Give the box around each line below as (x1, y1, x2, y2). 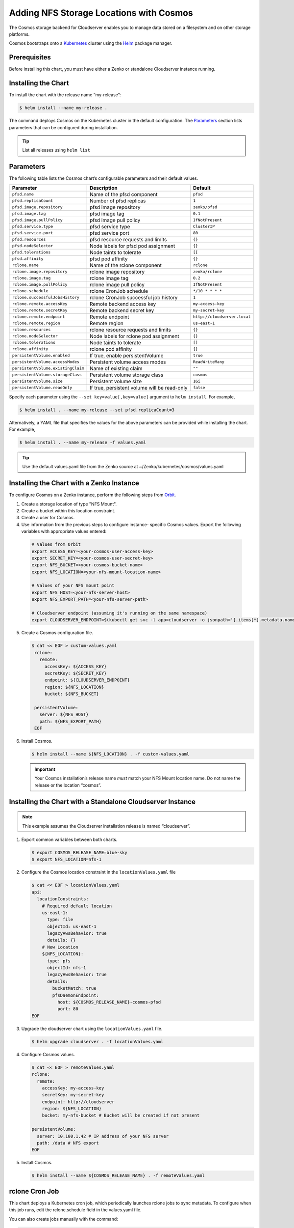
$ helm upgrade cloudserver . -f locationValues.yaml (31, 1039, 164, 1044)
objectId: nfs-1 (47, 965, 86, 971)
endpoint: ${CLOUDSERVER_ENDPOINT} (44, 677, 130, 683)
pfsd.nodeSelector (12, 243, 53, 249)
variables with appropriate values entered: (21, 529, 107, 534)
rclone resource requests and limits (90, 326, 171, 333)
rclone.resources (12, 327, 51, 333)
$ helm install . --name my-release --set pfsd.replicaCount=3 (19, 407, 175, 413)
